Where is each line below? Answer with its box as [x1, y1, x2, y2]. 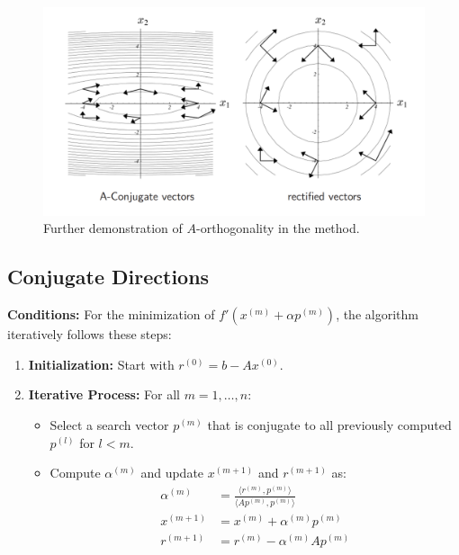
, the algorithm [336, 305, 418, 324]
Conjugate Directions [7, 263, 210, 291]
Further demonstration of [43, 219, 183, 237]
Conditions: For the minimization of [7, 305, 215, 324]
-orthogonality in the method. [195, 219, 360, 237]
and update [140, 463, 204, 482]
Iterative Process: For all [28, 385, 180, 404]
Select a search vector [49, 416, 169, 434]
